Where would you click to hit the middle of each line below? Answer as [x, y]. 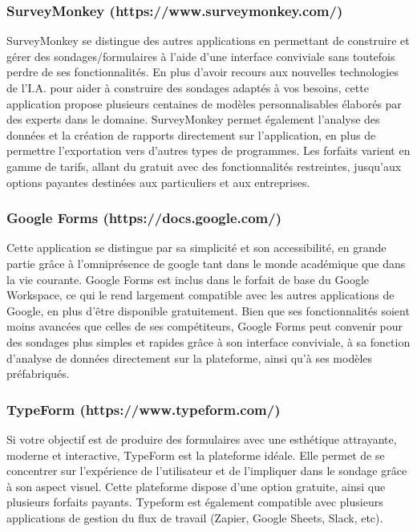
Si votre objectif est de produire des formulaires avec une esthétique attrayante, [202, 439]
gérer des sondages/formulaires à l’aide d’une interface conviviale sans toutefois [201, 56]
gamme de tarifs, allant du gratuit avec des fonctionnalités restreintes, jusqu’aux [204, 166]
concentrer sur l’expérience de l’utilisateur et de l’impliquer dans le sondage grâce [207, 471]
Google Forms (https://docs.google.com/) [144, 218]
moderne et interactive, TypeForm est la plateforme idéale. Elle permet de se [196, 455]
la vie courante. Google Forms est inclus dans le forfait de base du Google [188, 279]
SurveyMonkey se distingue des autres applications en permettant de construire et [208, 41]
